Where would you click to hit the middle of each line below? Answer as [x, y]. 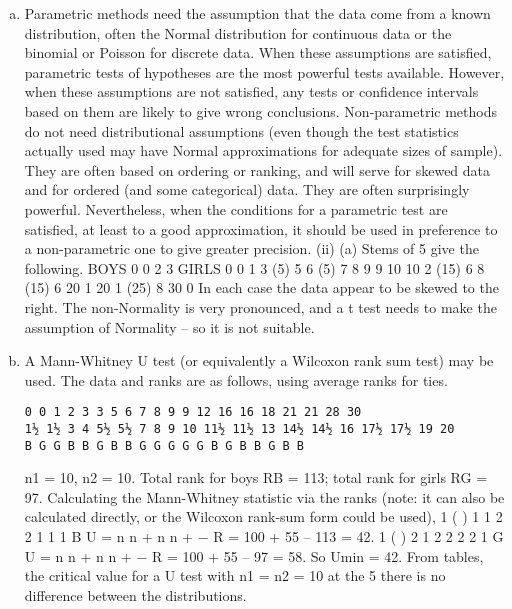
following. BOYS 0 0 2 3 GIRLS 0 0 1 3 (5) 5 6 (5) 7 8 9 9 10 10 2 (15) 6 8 [254, 267]
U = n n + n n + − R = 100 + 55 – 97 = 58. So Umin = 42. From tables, [254, 555]
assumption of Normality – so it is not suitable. [169, 326]
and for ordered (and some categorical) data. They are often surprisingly [247, 189]
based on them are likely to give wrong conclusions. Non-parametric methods [260, 110]
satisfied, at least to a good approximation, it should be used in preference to [261, 228]
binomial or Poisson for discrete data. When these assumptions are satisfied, [258, 52]
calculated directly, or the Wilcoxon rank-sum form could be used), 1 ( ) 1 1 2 [263, 516]
